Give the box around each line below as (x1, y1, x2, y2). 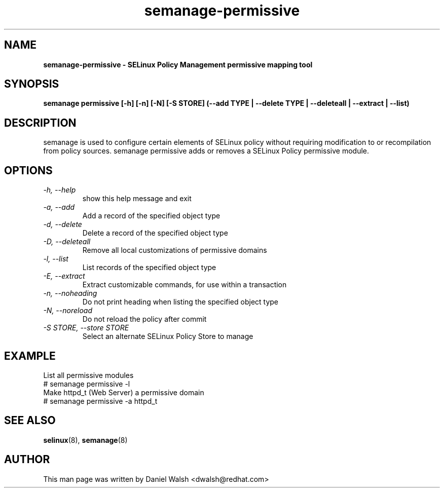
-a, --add (43, 203, 75, 212)
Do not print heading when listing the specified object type (82, 297, 279, 307)
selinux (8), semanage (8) (43, 435, 128, 444)
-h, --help (43, 185, 76, 195)
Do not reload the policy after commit (82, 315, 207, 324)
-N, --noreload (43, 306, 93, 315)
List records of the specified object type (82, 263, 216, 272)
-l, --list (43, 254, 68, 263)
